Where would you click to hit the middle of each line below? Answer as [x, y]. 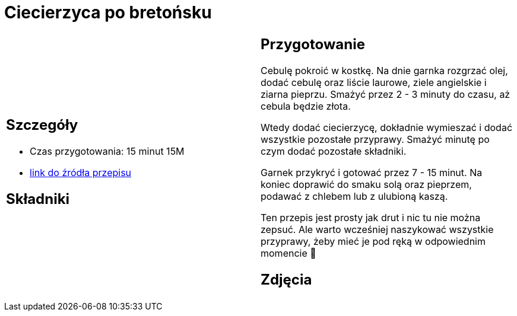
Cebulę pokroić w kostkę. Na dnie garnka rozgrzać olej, [384, 70]
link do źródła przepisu [81, 172]
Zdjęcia [286, 279]
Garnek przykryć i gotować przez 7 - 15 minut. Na [372, 172]
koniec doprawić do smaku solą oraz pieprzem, [366, 184]
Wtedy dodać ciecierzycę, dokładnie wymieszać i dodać [387, 127]
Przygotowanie [313, 44]
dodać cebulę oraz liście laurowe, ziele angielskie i [374, 82]
